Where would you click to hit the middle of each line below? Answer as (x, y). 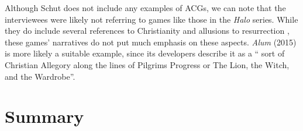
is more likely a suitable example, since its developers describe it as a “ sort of (145, 53)
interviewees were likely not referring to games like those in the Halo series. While (151, 19)
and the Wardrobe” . (40, 76)
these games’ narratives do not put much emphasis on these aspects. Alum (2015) (151, 42)
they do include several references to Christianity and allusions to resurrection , (147, 31)
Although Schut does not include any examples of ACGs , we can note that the (145, 8)
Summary (44, 116)
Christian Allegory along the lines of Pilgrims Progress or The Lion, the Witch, (147, 64)
